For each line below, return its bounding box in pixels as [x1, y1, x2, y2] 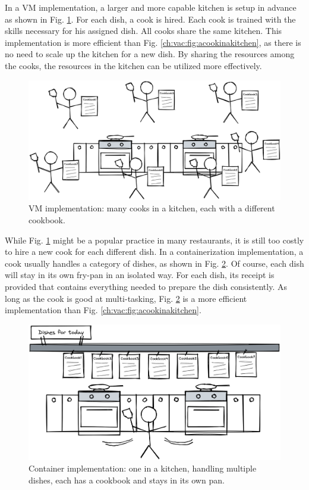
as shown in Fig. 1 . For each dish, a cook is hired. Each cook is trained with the [5, 13, 296, 25]
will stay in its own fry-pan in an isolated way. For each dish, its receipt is [5, 269, 275, 281]
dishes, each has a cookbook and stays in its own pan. [29, 473, 225, 486]
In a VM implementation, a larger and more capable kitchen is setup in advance [5, 1, 297, 13]
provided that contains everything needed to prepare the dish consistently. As [5, 280, 288, 292]
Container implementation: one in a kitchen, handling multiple [29, 462, 257, 475]
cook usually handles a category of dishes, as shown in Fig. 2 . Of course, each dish [5, 257, 304, 269]
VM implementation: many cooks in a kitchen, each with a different [29, 202, 275, 214]
